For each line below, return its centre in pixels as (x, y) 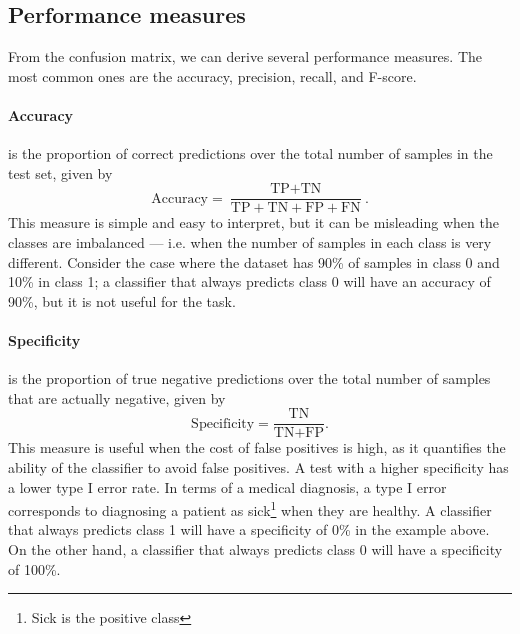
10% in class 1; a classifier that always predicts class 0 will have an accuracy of (249, 281)
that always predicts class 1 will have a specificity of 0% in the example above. (249, 529)
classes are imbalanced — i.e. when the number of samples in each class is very (250, 242)
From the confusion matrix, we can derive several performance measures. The (245, 56)
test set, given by (60, 172)
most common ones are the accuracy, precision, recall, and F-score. (212, 75)
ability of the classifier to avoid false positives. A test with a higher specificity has (258, 467)
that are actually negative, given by (117, 397)
